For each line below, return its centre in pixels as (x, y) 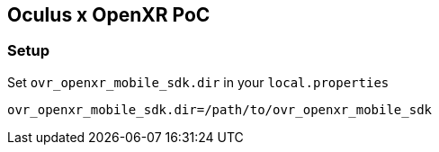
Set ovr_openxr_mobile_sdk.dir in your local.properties (198, 82)
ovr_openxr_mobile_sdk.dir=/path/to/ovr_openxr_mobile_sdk (220, 109)
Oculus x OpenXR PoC (109, 15)
